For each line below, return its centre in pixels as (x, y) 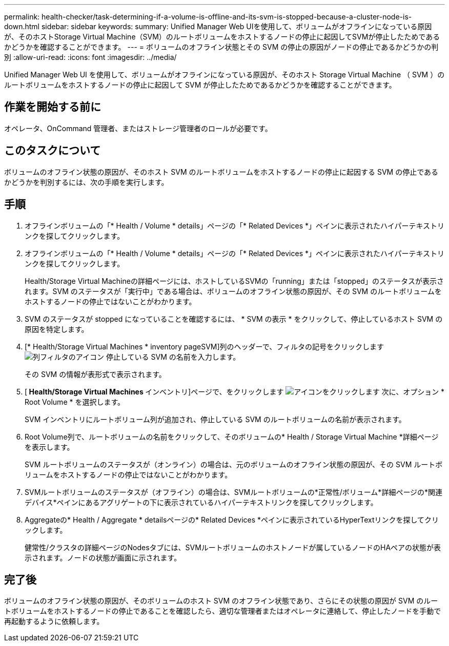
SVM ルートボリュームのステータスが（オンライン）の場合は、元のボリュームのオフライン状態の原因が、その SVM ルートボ (234, 464)
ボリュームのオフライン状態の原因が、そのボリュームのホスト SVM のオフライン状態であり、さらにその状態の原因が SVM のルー (221, 601)
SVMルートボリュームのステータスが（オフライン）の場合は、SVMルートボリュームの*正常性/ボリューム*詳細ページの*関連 (234, 492)
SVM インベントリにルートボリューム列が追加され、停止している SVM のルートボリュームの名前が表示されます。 (215, 419)
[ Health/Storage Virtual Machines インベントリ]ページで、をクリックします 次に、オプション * (235, 391)
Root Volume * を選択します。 (75, 402)
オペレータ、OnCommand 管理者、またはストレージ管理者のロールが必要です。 (138, 128)
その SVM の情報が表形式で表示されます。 (95, 374)
